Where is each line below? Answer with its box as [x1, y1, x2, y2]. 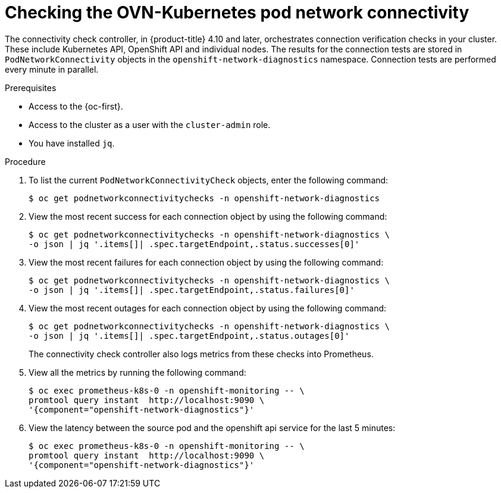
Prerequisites [5, 82, 57, 93]
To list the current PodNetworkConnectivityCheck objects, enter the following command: [29, 174, 389, 185]
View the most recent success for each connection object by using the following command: [29, 211, 387, 221]
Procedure [5, 156, 46, 167]
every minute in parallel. [5, 64, 99, 74]
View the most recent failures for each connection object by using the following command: [29, 257, 384, 267]
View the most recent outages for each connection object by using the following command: [29, 302, 387, 313]
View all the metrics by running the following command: [29, 367, 246, 377]
